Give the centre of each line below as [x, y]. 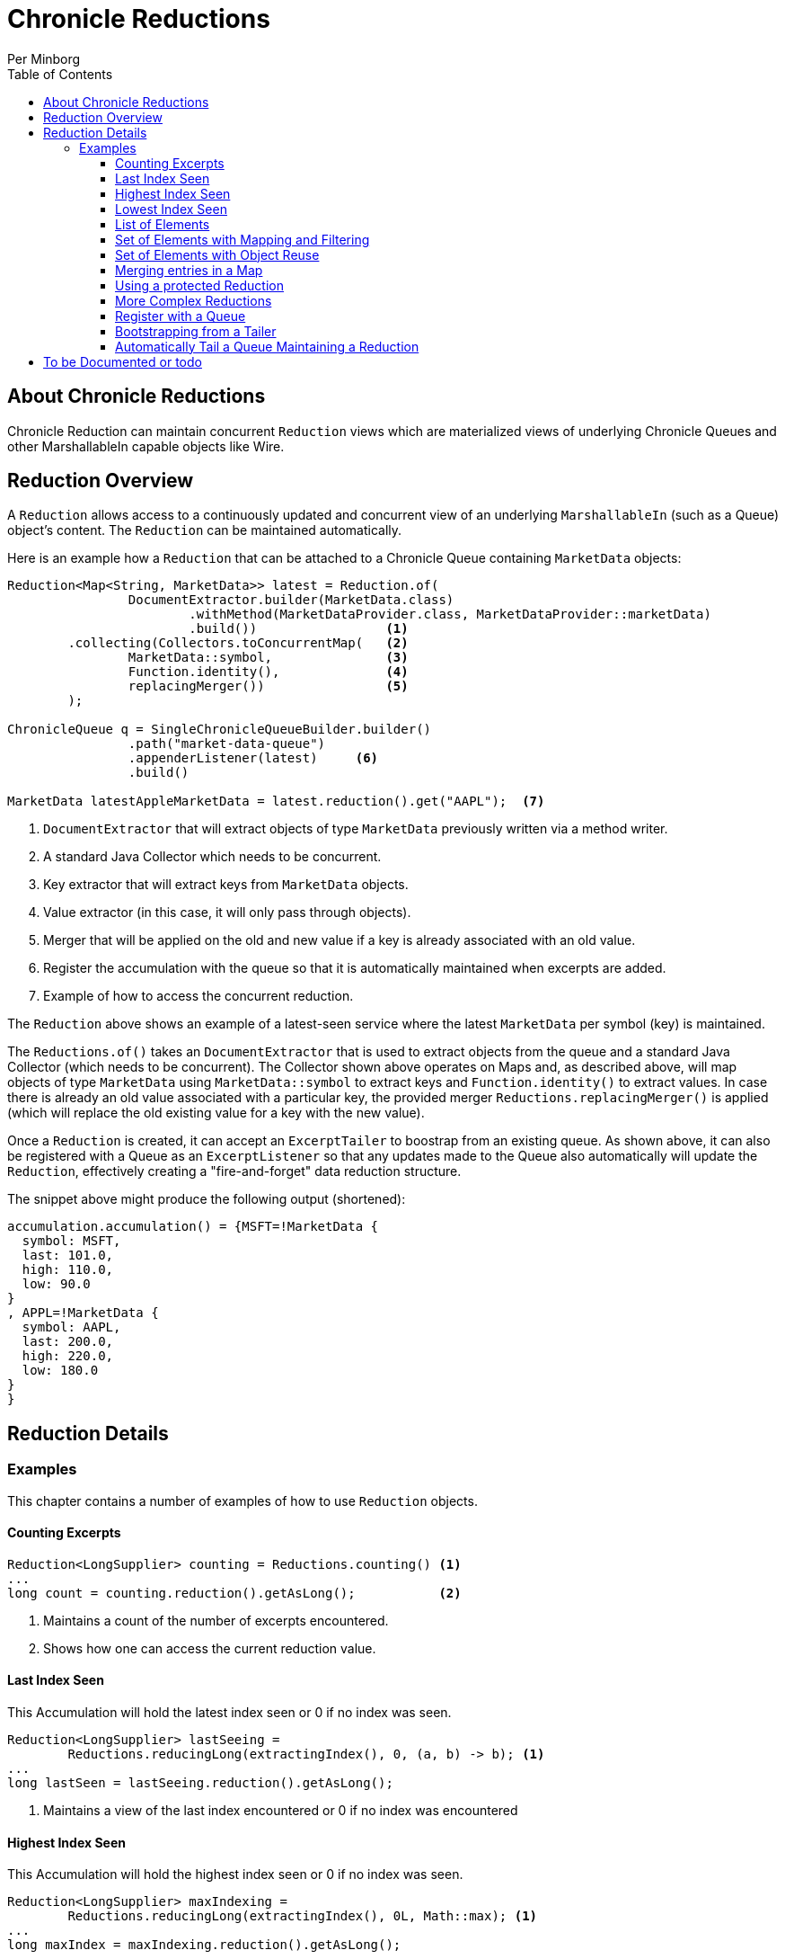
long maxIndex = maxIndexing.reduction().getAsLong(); [204, 1945]
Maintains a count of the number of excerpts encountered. [216, 1620]
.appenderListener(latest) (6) [253, 758]
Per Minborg [44, 58]
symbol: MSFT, [71, 1241]
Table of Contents [60, 74]
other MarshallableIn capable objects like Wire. [146, 446]
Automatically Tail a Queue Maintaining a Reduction [267, 346]
